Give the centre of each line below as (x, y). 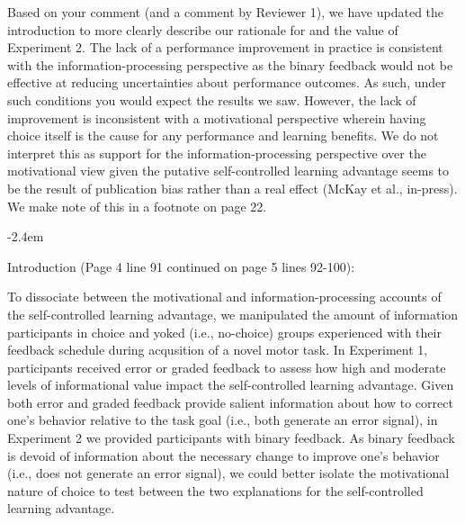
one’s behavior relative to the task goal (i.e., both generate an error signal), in (223, 420)
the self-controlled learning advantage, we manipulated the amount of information (233, 314)
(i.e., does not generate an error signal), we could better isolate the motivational (228, 473)
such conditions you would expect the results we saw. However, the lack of (212, 99)
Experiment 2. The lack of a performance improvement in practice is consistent (225, 47)
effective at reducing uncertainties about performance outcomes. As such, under (227, 82)
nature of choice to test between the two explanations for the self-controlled (215, 490)
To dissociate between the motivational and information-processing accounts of (224, 297)
